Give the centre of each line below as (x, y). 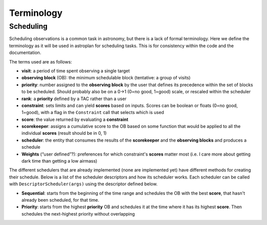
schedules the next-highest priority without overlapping (78, 214)
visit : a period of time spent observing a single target (76, 71)
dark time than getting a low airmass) (59, 161)
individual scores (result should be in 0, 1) (64, 133)
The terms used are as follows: (41, 61)
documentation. (25, 53)
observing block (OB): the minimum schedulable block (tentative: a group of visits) (106, 78)
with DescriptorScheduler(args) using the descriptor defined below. (83, 184)
